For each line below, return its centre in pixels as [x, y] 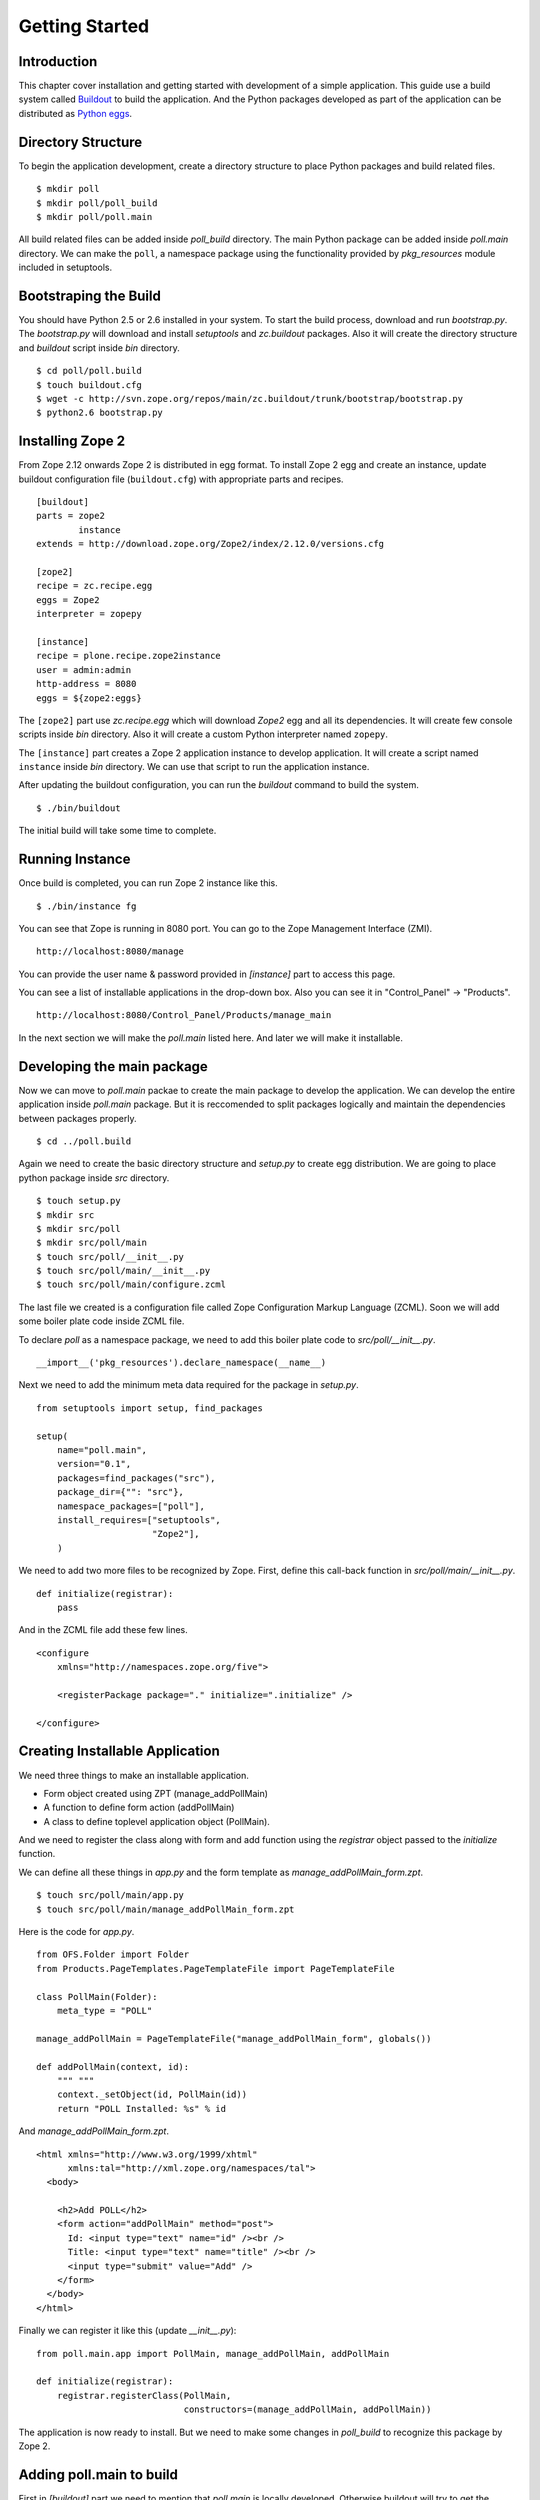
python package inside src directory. [94, 1177]
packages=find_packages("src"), [136, 1478]
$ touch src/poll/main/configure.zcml [131, 1284]
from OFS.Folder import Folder [113, 1954]
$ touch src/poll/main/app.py [110, 1895]
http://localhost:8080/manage [110, 951]
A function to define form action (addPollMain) [139, 1807]
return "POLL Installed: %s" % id [141, 2108]
